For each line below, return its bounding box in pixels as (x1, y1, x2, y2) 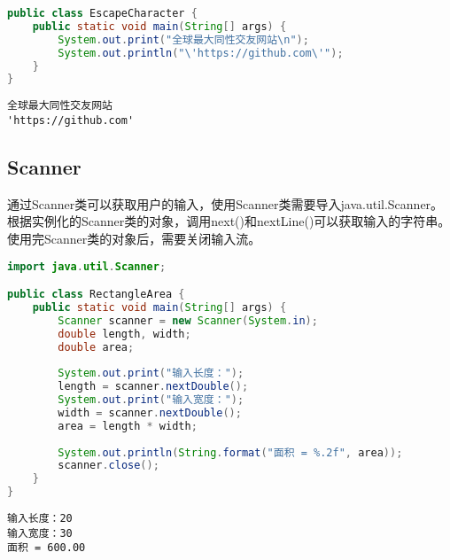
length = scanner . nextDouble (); (58, 380, 249, 393)
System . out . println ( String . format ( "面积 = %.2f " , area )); (58, 446, 403, 459)
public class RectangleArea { (7, 288, 185, 301)
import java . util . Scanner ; (7, 260, 167, 273)
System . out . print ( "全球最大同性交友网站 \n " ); (58, 33, 309, 46)
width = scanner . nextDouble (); (58, 406, 242, 419)
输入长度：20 (7, 512, 73, 525)
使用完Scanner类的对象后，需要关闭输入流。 (7, 229, 261, 247)
